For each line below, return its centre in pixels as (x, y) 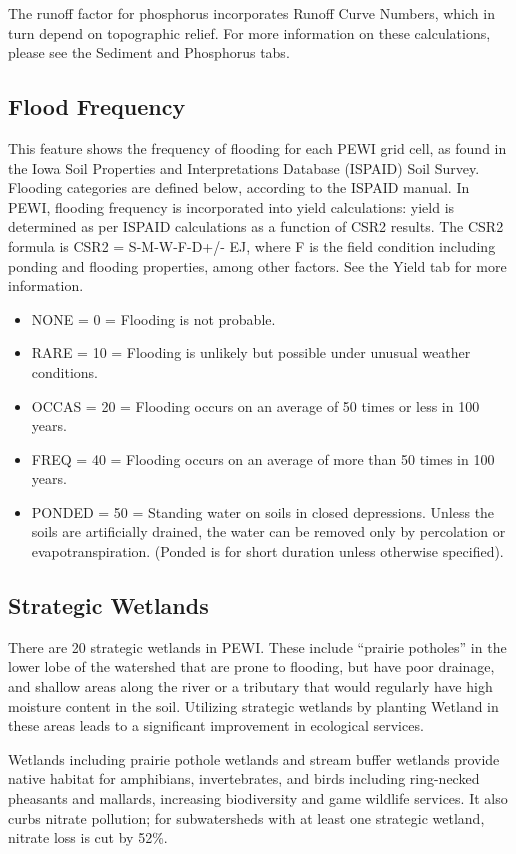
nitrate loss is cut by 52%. (88, 837)
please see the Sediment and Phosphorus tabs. (149, 52)
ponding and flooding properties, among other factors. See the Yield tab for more (257, 265)
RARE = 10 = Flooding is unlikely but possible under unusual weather (251, 352)
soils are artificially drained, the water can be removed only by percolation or (268, 531)
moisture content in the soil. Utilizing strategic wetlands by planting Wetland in (253, 705)
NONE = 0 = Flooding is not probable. (153, 318)
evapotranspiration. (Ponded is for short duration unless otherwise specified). (267, 551)
